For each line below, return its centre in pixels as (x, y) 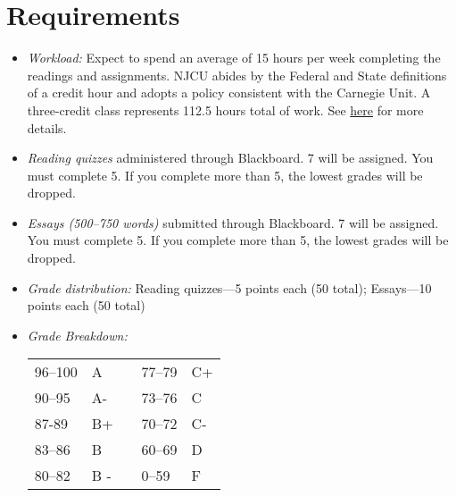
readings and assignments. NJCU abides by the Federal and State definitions (237, 75)
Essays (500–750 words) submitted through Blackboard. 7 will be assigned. (233, 222)
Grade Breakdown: (77, 335)
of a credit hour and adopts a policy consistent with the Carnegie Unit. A (229, 93)
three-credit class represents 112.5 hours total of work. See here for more (225, 110)
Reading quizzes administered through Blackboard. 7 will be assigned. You (230, 158)
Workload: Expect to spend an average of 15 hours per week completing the (234, 58)
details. (47, 127)
